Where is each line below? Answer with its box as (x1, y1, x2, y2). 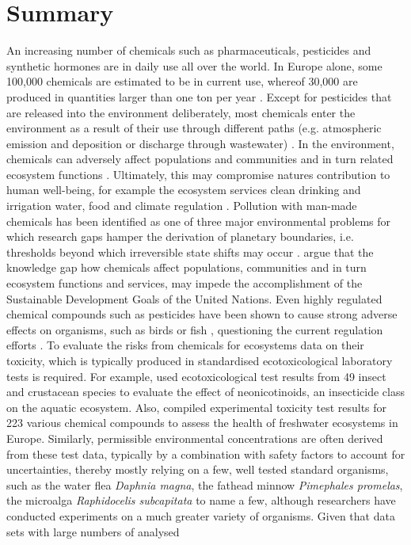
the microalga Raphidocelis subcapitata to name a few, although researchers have (6, 492, 396, 509)
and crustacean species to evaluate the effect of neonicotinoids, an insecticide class (6, 383, 405, 400)
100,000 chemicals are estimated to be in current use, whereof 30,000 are (6, 73, 358, 90)
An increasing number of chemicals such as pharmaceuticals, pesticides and (6, 42, 371, 59)
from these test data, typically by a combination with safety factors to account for (6, 445, 405, 462)
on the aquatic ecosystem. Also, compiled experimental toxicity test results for (6, 398, 387, 415)
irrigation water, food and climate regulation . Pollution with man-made (6, 197, 357, 214)
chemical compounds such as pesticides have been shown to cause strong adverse (6, 306, 398, 322)
